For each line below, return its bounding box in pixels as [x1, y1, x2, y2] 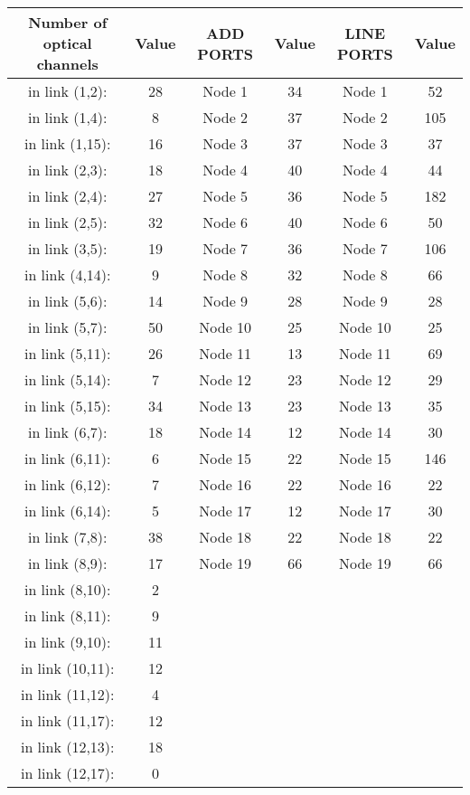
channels [36, 53, 99, 74]
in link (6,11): [23, 448, 111, 468]
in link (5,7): [27, 317, 108, 337]
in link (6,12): [23, 474, 111, 495]
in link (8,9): [27, 553, 108, 573]
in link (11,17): [20, 710, 115, 731]
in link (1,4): [27, 107, 108, 128]
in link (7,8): [27, 526, 108, 547]
